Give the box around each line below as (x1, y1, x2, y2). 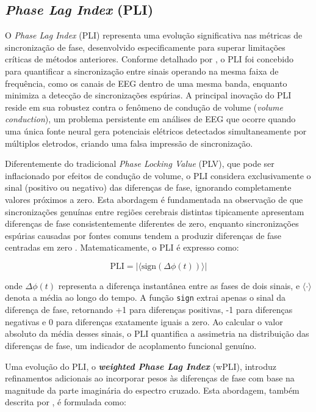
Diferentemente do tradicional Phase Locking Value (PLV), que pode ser (5, 157, 275, 170)
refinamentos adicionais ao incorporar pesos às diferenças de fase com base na (5, 372, 295, 384)
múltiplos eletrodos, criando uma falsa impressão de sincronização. (5, 136, 253, 149)
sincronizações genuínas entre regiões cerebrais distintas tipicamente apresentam (5, 205, 304, 218)
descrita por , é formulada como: (5, 395, 126, 408)
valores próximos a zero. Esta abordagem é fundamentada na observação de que (5, 193, 303, 205)
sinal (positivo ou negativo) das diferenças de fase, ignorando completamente (5, 181, 292, 194)
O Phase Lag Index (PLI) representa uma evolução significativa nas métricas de (5, 29, 303, 42)
